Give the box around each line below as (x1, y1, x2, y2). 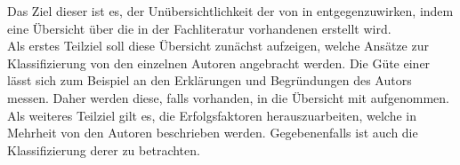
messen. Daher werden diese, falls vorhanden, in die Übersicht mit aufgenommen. (7, 88, 449, 106)
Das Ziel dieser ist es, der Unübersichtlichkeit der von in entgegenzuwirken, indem (7, 2, 454, 20)
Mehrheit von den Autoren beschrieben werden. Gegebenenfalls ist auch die (7, 123, 418, 142)
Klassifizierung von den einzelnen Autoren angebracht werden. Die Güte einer (7, 53, 431, 72)
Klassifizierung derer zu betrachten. (7, 140, 200, 159)
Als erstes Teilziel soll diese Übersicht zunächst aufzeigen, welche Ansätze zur (7, 36, 429, 55)
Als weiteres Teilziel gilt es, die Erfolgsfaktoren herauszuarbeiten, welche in (7, 106, 417, 124)
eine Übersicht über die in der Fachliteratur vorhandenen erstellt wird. (7, 19, 391, 37)
